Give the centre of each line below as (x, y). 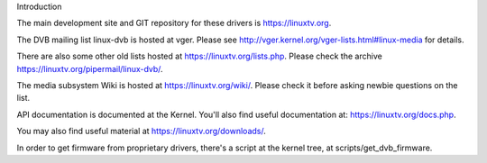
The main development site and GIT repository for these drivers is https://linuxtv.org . (174, 23)
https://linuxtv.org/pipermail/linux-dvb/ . (90, 68)
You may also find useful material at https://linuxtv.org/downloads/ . (141, 131)
